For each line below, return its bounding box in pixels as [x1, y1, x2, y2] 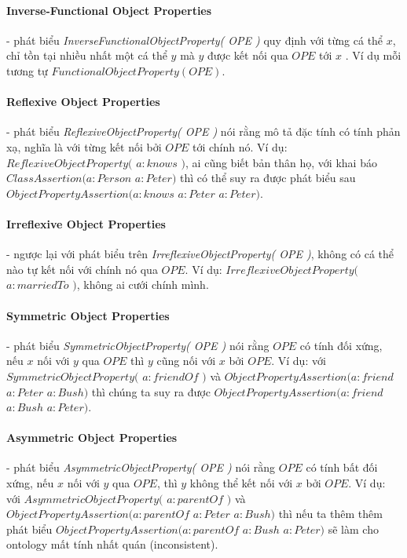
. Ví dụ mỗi [345, 47, 401, 64]
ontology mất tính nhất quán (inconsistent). [6, 536, 218, 553]
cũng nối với [156, 352, 216, 369]
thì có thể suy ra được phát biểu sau [180, 170, 356, 186]
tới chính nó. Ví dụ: [192, 138, 288, 155]
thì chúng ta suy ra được [91, 383, 211, 399]
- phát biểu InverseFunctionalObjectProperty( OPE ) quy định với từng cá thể [6, 31, 383, 48]
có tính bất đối [306, 459, 378, 476]
